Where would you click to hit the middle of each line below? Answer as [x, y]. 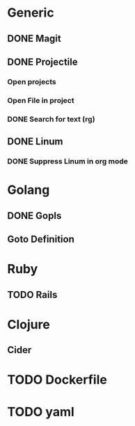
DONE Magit [34, 39]
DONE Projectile [42, 62]
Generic [31, 13]
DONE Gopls [34, 216]
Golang [29, 190]
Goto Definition [41, 239]
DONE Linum [35, 141]
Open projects [32, 81]
